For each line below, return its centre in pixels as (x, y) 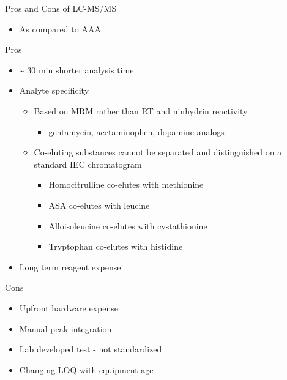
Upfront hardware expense (69, 307)
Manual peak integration (65, 328)
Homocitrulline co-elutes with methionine (126, 184)
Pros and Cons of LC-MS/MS (61, 8)
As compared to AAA (60, 28)
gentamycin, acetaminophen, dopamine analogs (136, 131)
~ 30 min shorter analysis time (76, 69)
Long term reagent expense (70, 266)
